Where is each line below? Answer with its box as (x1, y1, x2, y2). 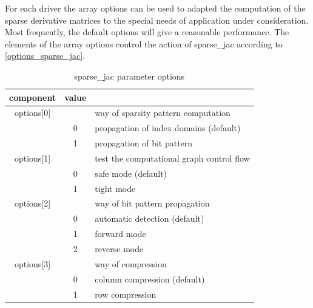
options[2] (14, 197, 51, 210)
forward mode (95, 227, 146, 240)
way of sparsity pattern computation (95, 106, 231, 119)
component (9, 91, 56, 103)
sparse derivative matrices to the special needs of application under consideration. (5, 13, 309, 26)
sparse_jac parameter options (74, 69, 185, 82)
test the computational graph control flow (95, 151, 250, 164)
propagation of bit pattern (95, 137, 193, 149)
